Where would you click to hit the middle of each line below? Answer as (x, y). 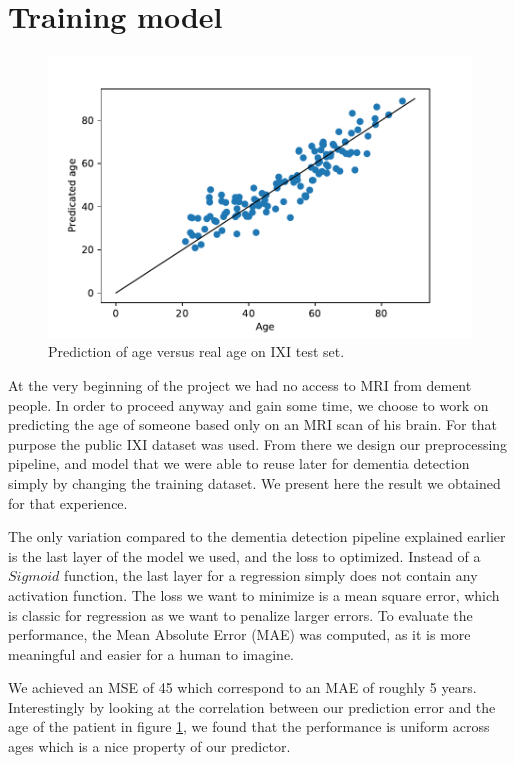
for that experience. (68, 502)
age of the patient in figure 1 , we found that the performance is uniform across (249, 726)
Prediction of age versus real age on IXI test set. (196, 351)
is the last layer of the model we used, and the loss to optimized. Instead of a (244, 555)
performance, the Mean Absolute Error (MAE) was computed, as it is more (239, 634)
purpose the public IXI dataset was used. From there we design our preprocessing (258, 443)
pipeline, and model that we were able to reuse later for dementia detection (239, 463)
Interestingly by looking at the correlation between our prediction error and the (252, 706)
